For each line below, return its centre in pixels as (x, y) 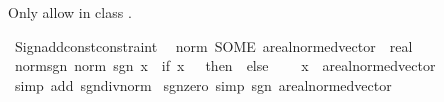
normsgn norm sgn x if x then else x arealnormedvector (225, 65)
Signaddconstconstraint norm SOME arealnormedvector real (213, 45)
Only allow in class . (70, 12)
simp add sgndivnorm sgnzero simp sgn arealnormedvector (203, 84)
